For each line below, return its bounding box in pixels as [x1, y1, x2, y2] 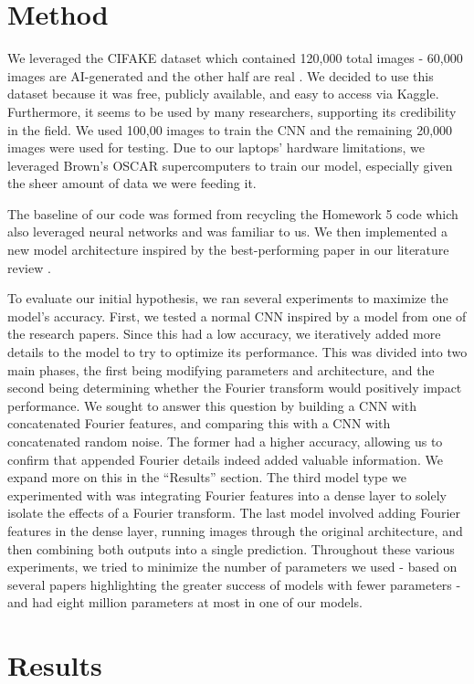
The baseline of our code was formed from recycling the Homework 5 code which [7, 204, 458, 223]
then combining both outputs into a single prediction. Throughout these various [7, 539, 455, 558]
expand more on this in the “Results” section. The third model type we [7, 468, 406, 487]
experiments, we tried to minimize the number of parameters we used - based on [7, 557, 458, 576]
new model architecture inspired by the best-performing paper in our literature [7, 240, 449, 259]
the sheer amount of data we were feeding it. [7, 174, 257, 193]
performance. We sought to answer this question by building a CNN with [7, 395, 417, 415]
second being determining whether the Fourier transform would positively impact [7, 378, 462, 397]
